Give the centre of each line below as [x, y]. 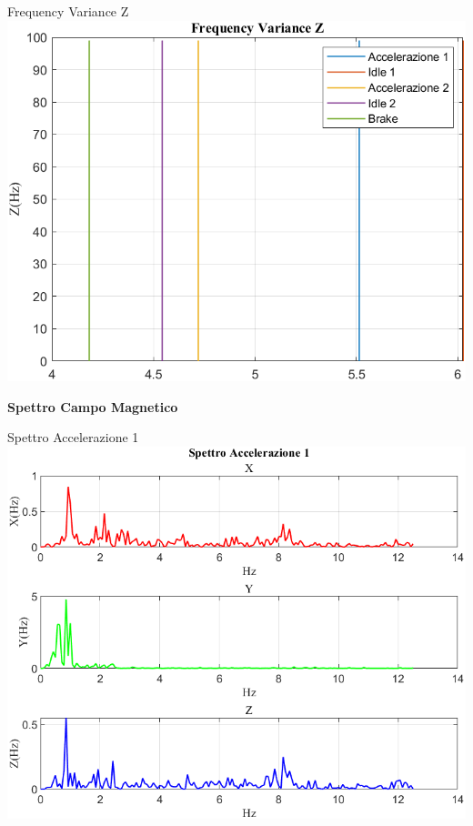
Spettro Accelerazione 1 [73, 437]
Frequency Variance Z [68, 11]
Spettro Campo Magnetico [93, 406]
